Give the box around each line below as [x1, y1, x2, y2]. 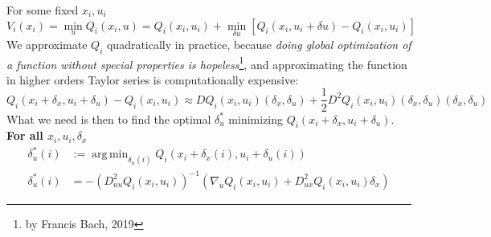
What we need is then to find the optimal [6, 110, 211, 127]
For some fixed [6, 2, 79, 18]
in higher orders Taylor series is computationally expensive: [6, 71, 299, 88]
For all [6, 127, 43, 144]
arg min [92, 149, 129, 161]
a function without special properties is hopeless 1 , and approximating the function [6, 53, 407, 72]
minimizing [228, 110, 284, 127]
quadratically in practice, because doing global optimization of [106, 35, 411, 52]
